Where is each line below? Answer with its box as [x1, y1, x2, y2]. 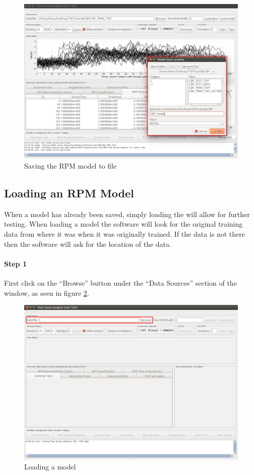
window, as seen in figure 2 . [4, 287, 89, 298]
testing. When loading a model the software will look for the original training [4, 219, 243, 229]
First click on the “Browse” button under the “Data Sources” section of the [4, 277, 237, 288]
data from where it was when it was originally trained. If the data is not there [4, 228, 245, 239]
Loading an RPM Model [4, 185, 134, 200]
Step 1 [4, 258, 27, 269]
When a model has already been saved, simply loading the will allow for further [4, 208, 250, 219]
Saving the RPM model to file [24, 161, 117, 171]
